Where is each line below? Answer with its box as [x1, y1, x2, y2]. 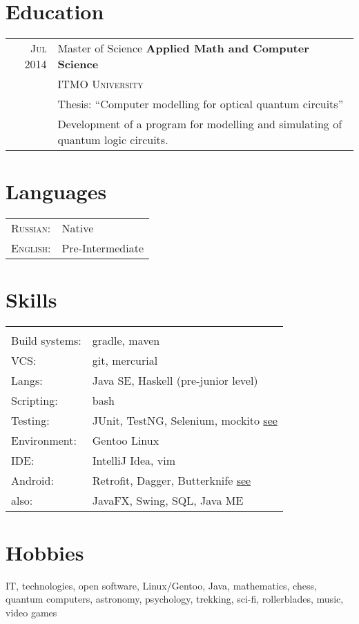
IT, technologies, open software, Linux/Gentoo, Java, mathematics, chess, [6, 578, 317, 592]
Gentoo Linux [92, 432, 159, 449]
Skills [6, 285, 57, 314]
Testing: [11, 412, 50, 429]
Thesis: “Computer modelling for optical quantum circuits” [57, 96, 344, 112]
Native [61, 220, 94, 236]
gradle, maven [92, 332, 160, 349]
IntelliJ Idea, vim [92, 452, 176, 469]
